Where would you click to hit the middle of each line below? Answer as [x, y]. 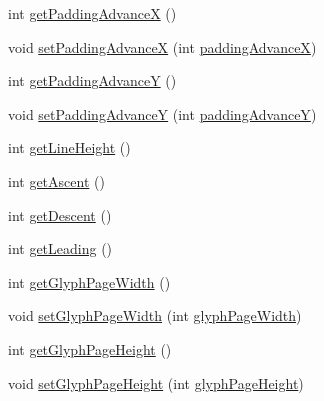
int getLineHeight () [69, 147]
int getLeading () [60, 248]
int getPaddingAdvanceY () [92, 80]
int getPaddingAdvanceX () [92, 13]
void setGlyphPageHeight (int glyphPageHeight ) [156, 382]
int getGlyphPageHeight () [90, 348]
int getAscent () [56, 180]
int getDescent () [60, 214]
